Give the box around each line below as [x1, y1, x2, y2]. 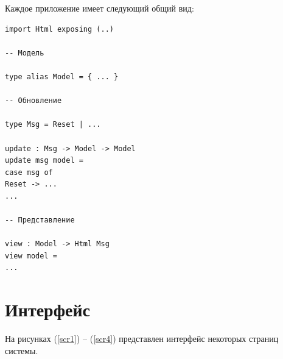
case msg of [5, 168, 53, 177]
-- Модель [5, 48, 44, 57]
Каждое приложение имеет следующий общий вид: [5, 2, 194, 14]
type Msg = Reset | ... [5, 120, 101, 129]
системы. [5, 344, 38, 357]
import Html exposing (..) [5, 24, 114, 34]
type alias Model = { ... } [5, 72, 119, 81]
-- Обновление [5, 96, 62, 105]
